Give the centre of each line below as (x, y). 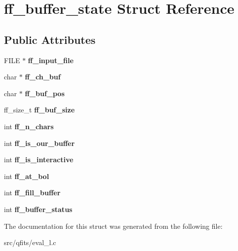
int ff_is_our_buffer (40, 143)
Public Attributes (50, 39)
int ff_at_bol (27, 176)
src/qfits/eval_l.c (30, 242)
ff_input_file (51, 60)
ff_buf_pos (45, 93)
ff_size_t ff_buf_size (40, 110)
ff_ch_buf (43, 77)
